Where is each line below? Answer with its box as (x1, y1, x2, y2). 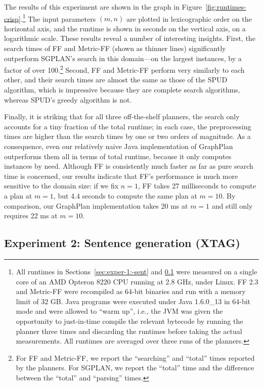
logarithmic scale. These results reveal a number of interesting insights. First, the (4, 33, 255, 43)
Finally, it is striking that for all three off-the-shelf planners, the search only (4, 111, 240, 122)
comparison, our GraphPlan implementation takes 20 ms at (4, 200, 188, 211)
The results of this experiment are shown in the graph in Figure (4, 2, 202, 12)
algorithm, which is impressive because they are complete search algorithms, (4, 84, 240, 95)
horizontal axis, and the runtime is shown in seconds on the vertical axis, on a (4, 23, 246, 33)
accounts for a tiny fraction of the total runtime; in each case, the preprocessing (4, 121, 251, 131)
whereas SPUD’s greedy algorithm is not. (4, 94, 132, 105)
